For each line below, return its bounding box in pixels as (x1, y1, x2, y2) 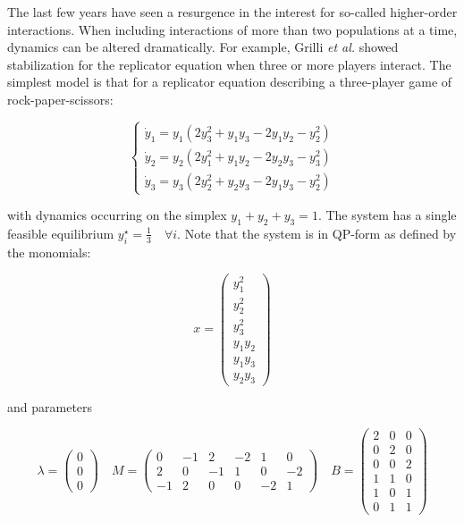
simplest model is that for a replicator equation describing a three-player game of (7, 72, 452, 91)
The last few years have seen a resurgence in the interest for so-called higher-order (7, 3, 458, 21)
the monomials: (7, 242, 91, 261)
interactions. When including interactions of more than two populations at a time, (7, 20, 458, 38)
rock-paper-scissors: (7, 89, 114, 108)
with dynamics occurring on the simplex (7, 206, 227, 224)
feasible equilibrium (7, 223, 114, 242)
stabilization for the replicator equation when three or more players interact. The (7, 55, 451, 73)
